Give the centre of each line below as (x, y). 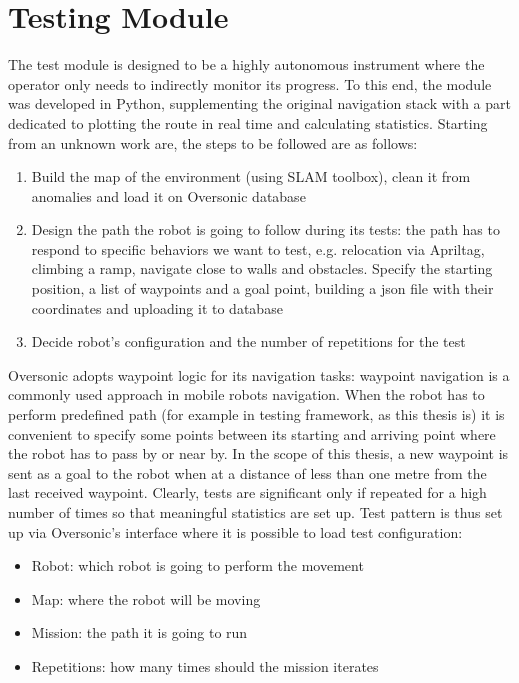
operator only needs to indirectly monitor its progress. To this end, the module (250, 83)
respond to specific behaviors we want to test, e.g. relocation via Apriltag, (258, 248)
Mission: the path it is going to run (139, 632)
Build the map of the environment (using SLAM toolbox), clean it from (251, 176)
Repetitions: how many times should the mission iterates (205, 665)
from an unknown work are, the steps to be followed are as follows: (213, 142)
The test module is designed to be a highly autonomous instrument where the (246, 64)
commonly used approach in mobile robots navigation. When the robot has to (246, 394)
